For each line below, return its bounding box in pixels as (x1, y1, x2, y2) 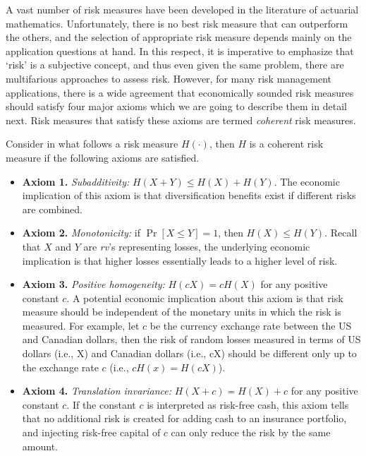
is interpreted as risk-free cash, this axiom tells (147, 397, 349, 412)
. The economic (274, 174, 340, 188)
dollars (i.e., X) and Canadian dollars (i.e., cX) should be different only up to (22, 346, 357, 361)
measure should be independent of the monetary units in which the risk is (22, 304, 341, 319)
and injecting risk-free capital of (22, 425, 161, 440)
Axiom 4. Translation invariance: (22, 383, 172, 398)
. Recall (324, 225, 358, 240)
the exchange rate (22, 359, 99, 374)
